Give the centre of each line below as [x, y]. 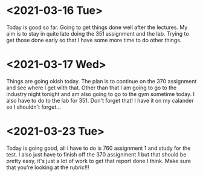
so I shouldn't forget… [34, 107]
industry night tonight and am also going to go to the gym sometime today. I [101, 94]
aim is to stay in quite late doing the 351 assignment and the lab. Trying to [98, 33]
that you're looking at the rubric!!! [48, 167]
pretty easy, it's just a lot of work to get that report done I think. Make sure [99, 161]
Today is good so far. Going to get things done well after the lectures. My [97, 27]
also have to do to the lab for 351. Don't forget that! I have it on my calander [100, 100]
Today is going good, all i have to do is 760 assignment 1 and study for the [98, 148]
